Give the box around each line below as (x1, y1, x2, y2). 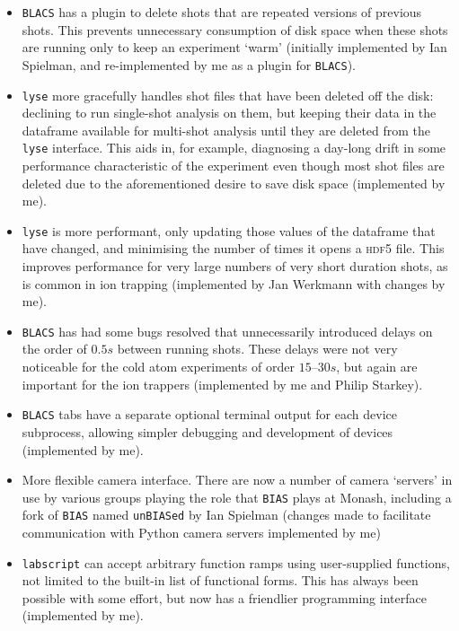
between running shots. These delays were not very (117, 339, 398, 358)
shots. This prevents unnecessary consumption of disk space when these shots (22, 20, 448, 39)
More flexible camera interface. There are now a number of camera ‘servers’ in (22, 470, 453, 489)
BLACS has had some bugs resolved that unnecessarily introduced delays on (22, 321, 433, 340)
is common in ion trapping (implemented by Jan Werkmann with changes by (22, 274, 446, 293)
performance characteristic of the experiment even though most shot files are (22, 156, 445, 174)
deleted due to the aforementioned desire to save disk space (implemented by (22, 173, 446, 192)
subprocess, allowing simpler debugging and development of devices (22, 422, 393, 441)
